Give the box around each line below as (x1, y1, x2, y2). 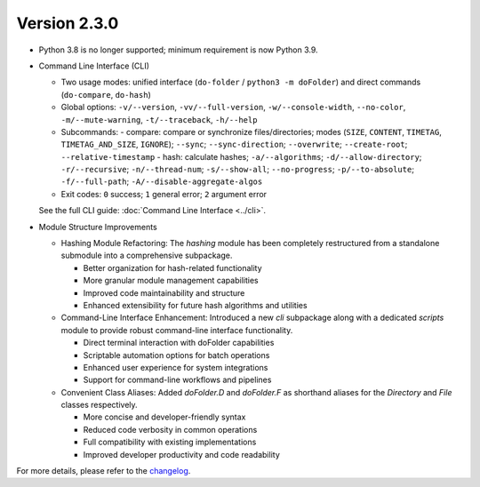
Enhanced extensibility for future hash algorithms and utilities (83, 299, 308, 310)
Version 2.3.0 (16, 13, 119, 33)
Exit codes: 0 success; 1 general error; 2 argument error (60, 188, 267, 199)
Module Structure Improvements (38, 221, 157, 232)
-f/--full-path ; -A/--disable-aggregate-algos (60, 176, 263, 187)
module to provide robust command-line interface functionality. (60, 324, 293, 335)
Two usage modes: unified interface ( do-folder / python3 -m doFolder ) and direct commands (60, 76, 421, 88)
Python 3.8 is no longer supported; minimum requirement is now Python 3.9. (38, 44, 319, 55)
